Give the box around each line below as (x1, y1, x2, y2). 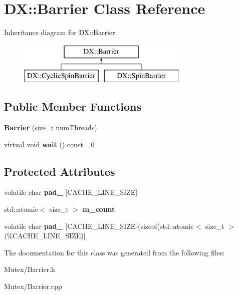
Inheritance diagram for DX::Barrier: (4, 27, 117, 38)
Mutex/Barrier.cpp (4, 281, 62, 291)
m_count (82, 204, 115, 214)
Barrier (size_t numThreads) (4, 122, 97, 133)
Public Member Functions (4, 99, 141, 114)
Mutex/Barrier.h (4, 264, 55, 274)
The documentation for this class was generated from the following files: (4, 247, 225, 257)
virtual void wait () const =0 (4, 139, 95, 149)
